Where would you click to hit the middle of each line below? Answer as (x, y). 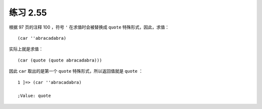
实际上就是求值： (26, 49)
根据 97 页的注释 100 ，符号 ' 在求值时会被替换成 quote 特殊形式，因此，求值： (89, 27)
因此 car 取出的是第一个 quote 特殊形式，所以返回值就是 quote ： (76, 71)
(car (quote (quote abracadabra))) (60, 60)
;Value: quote (34, 96)
